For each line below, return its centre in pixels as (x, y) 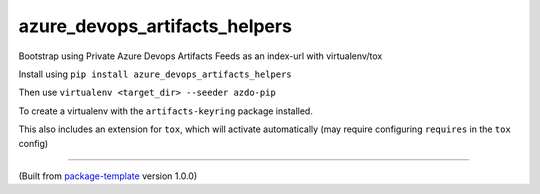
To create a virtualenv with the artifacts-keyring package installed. (166, 111)
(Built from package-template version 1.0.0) (108, 176)
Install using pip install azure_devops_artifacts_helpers (155, 74)
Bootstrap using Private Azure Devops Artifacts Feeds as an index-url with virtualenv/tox (200, 56)
